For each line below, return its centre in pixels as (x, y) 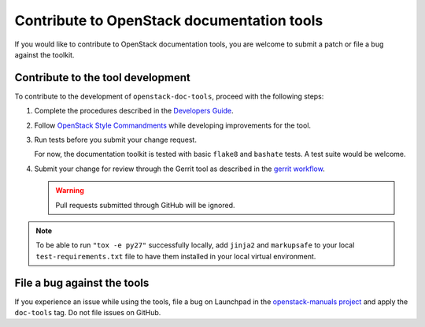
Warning (70, 191)
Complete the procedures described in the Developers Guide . (134, 111)
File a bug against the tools (82, 282)
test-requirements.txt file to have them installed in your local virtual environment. (176, 256)
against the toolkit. (44, 54)
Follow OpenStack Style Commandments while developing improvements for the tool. (172, 125)
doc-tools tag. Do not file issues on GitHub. (88, 313)
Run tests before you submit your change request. (115, 140)
